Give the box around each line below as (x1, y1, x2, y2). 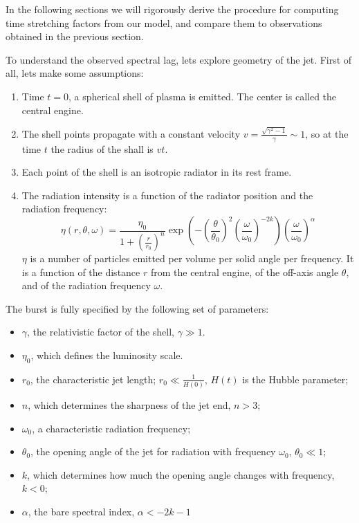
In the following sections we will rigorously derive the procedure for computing (6, 2, 339, 16)
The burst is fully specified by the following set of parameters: (6, 301, 269, 315)
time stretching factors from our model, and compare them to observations (6, 15, 322, 30)
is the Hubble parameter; (242, 371, 349, 386)
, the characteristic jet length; (30, 371, 156, 386)
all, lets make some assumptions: (6, 66, 144, 80)
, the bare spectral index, (28, 504, 135, 519)
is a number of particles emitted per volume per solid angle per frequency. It (30, 251, 354, 265)
